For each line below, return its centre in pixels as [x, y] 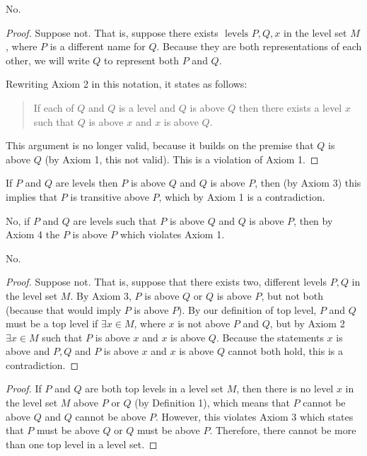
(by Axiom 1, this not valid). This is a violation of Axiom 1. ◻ [182, 159]
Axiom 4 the [33, 234]
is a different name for [98, 46]
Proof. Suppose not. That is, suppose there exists [112, 32]
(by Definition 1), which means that [212, 403]
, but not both [292, 295]
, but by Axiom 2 [307, 323]
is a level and [147, 107]
